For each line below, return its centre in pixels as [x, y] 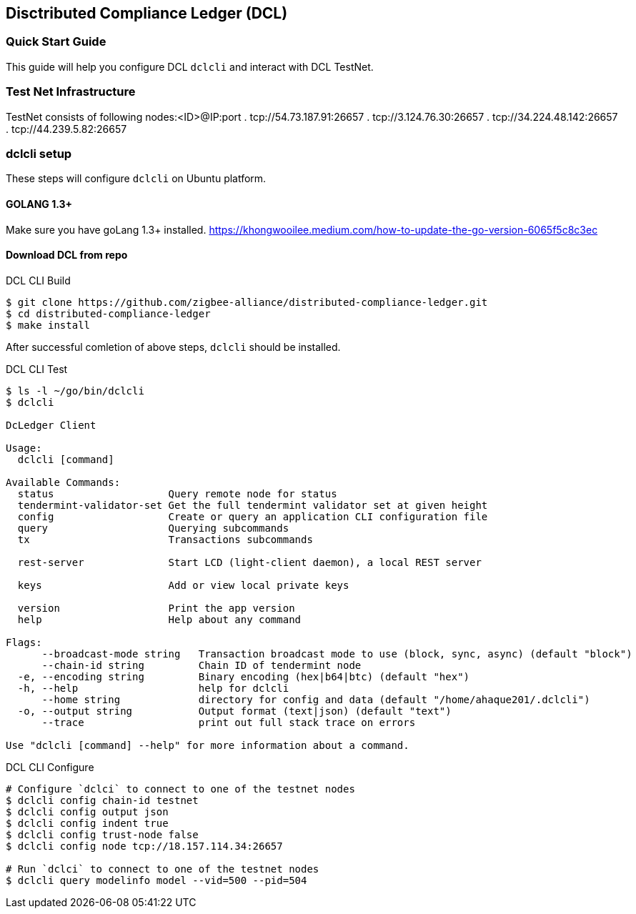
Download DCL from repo [67, 255]
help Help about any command [159, 619]
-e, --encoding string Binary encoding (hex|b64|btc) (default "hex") [244, 676]
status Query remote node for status [177, 493]
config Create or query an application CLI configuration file [253, 516]
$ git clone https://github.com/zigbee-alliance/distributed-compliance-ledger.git [247, 302]
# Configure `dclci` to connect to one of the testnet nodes [180, 789]
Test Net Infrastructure [71, 92]
